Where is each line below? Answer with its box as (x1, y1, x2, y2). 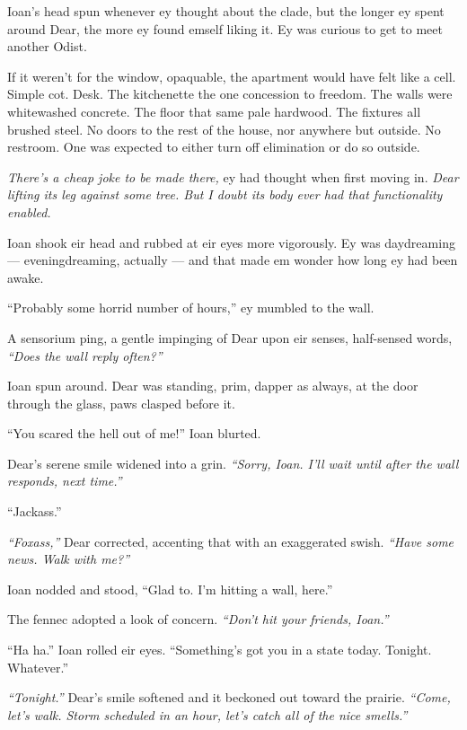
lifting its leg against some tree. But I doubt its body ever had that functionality (7, 185, 443, 204)
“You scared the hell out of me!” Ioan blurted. (7, 424, 261, 443)
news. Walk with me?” (7, 550, 130, 568)
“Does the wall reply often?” (7, 346, 163, 365)
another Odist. (7, 37, 87, 56)
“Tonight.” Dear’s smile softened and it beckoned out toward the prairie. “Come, (7, 688, 451, 707)
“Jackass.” (7, 502, 62, 521)
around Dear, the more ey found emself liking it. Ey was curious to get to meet (7, 19, 443, 38)
